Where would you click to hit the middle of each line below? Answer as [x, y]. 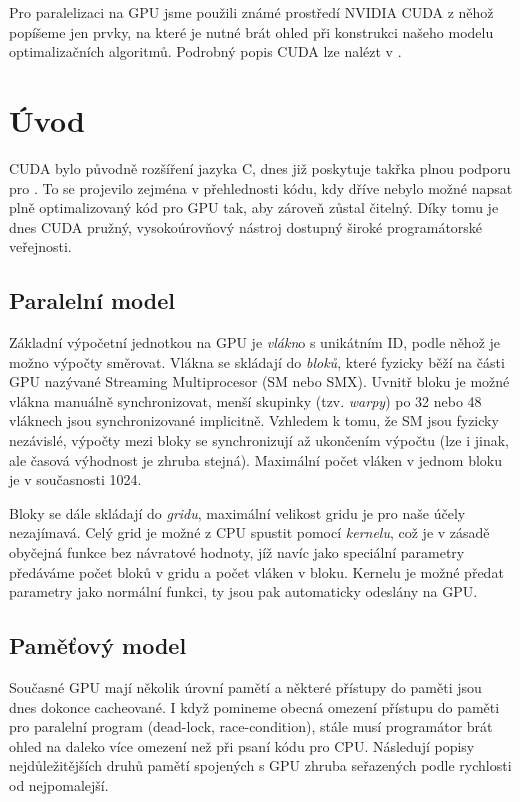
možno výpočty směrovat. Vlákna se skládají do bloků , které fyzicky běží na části [257, 361]
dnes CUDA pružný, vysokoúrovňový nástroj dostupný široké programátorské [246, 226]
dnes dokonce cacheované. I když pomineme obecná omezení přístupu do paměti [254, 706]
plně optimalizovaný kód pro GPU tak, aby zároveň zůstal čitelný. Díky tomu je [254, 207]
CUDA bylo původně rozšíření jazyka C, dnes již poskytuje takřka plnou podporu [260, 167]
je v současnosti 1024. [75, 479]
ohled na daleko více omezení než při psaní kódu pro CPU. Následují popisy [242, 745]
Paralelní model [92, 300]
